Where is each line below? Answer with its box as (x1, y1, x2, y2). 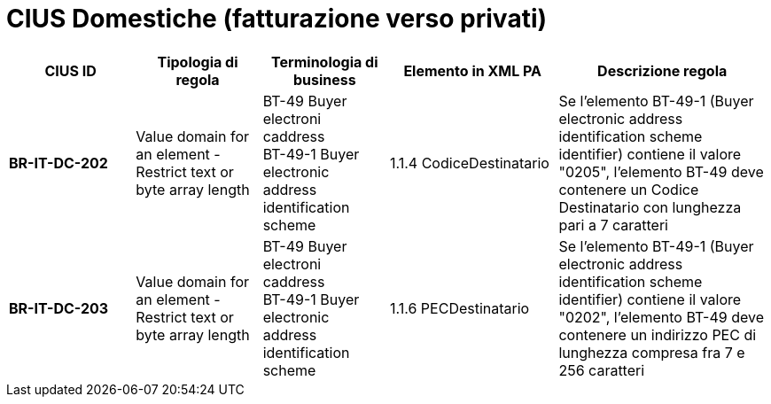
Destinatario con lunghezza (558, 198, 742, 216)
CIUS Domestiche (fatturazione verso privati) (6, 4, 548, 34)
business (292, 70, 356, 89)
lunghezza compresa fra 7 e (558, 343, 745, 361)
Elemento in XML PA (403, 61, 541, 80)
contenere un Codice (558, 180, 699, 198)
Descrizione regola (597, 61, 728, 80)
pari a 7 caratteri (558, 215, 668, 234)
